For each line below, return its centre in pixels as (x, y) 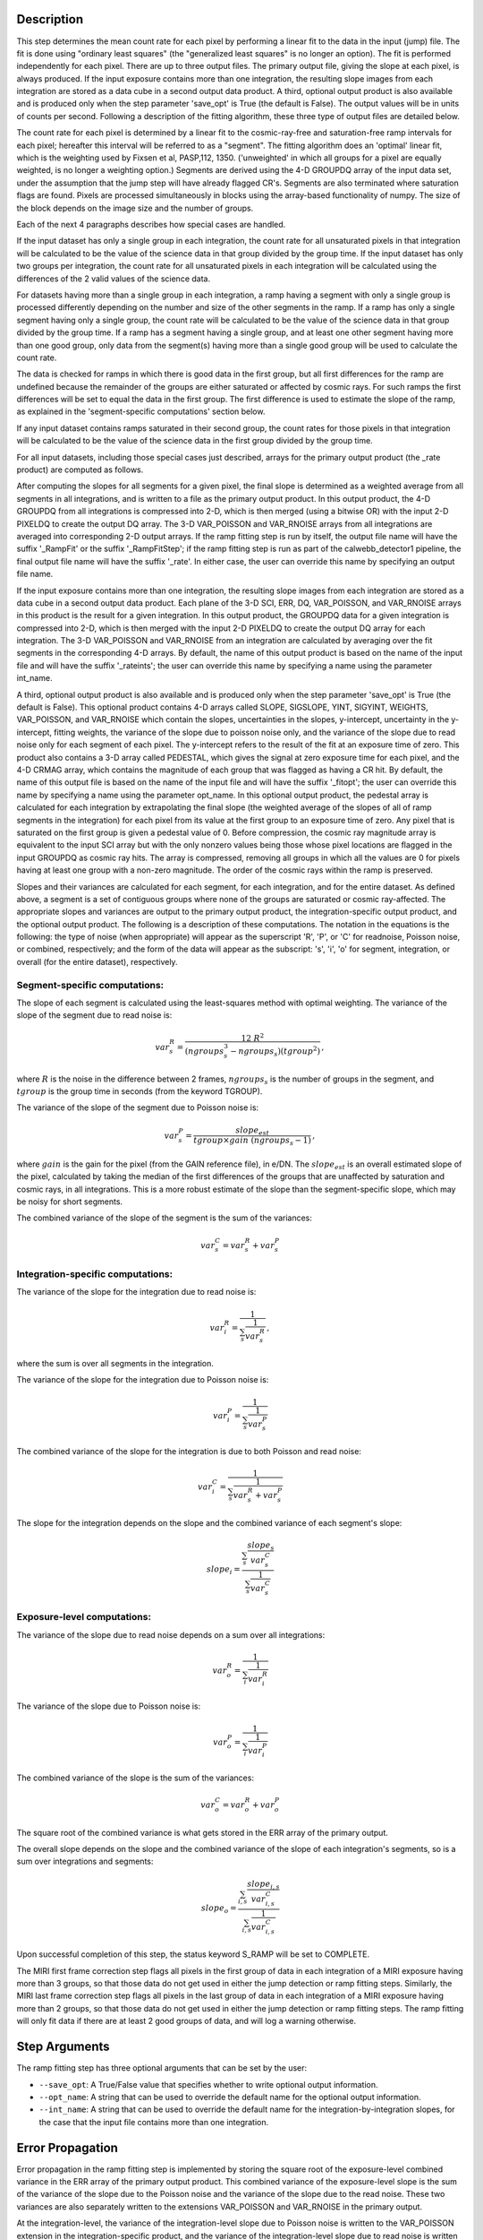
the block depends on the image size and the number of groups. (135, 208)
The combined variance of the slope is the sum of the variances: (136, 1778)
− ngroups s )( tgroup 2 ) (275, 1051)
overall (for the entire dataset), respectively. (97, 961)
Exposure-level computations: (84, 1617)
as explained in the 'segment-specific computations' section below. (141, 411)
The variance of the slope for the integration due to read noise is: (136, 1292)
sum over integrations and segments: (85, 1861)
